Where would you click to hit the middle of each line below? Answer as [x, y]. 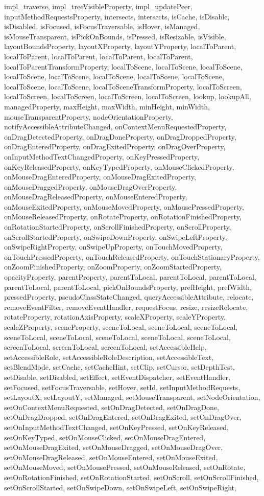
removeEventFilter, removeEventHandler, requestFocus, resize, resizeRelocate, [126, 307]
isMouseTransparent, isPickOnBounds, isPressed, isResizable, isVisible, [115, 36]
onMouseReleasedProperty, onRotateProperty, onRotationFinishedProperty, [123, 217]
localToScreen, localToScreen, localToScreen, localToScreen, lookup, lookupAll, [128, 96]
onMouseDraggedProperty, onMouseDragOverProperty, [91, 186]
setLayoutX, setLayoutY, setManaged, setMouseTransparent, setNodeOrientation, [132, 397]
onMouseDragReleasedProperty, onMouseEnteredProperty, [96, 197]
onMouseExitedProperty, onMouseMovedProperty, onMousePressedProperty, [124, 206]
